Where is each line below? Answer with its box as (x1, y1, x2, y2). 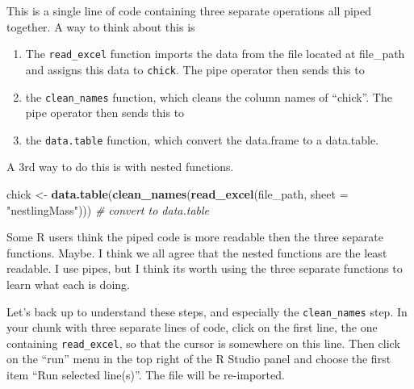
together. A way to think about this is (6, 18, 195, 35)
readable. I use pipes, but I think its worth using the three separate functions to (6, 260, 403, 277)
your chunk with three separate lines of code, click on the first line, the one (6, 319, 378, 336)
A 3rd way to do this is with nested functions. (6, 158, 234, 175)
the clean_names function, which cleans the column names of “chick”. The (25, 88, 392, 105)
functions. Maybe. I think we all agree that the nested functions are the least (6, 244, 387, 261)
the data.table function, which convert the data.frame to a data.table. (25, 131, 379, 148)
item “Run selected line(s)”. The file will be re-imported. (6, 366, 285, 383)
